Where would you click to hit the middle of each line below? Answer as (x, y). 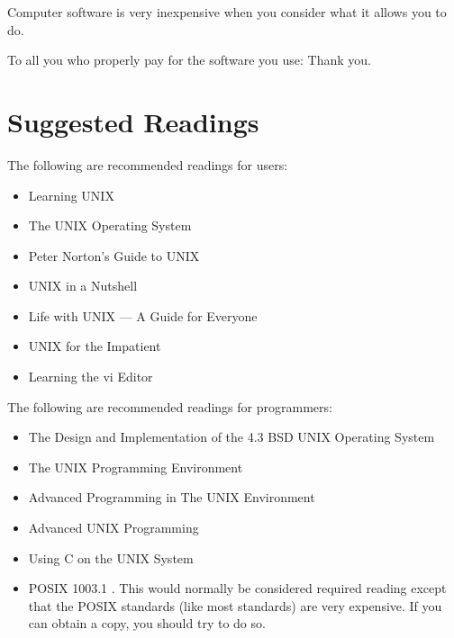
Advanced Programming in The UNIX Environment (172, 497)
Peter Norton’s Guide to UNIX (114, 255)
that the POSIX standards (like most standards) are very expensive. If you (235, 605)
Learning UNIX (71, 195)
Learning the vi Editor (91, 377)
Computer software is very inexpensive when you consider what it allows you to (227, 12)
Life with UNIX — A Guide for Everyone (143, 315)
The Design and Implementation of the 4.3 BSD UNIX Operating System (232, 437)
